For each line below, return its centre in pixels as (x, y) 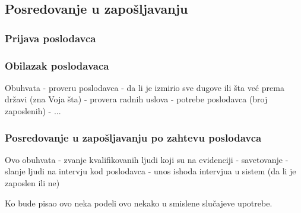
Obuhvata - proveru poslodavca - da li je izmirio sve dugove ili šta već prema (145, 87)
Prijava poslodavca (50, 38)
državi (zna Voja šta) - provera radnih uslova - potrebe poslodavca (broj (136, 99)
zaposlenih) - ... (33, 111)
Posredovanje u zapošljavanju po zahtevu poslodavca (133, 137)
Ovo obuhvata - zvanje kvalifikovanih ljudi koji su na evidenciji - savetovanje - (147, 159)
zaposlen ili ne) (32, 183)
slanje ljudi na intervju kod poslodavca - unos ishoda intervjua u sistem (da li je (150, 171)
